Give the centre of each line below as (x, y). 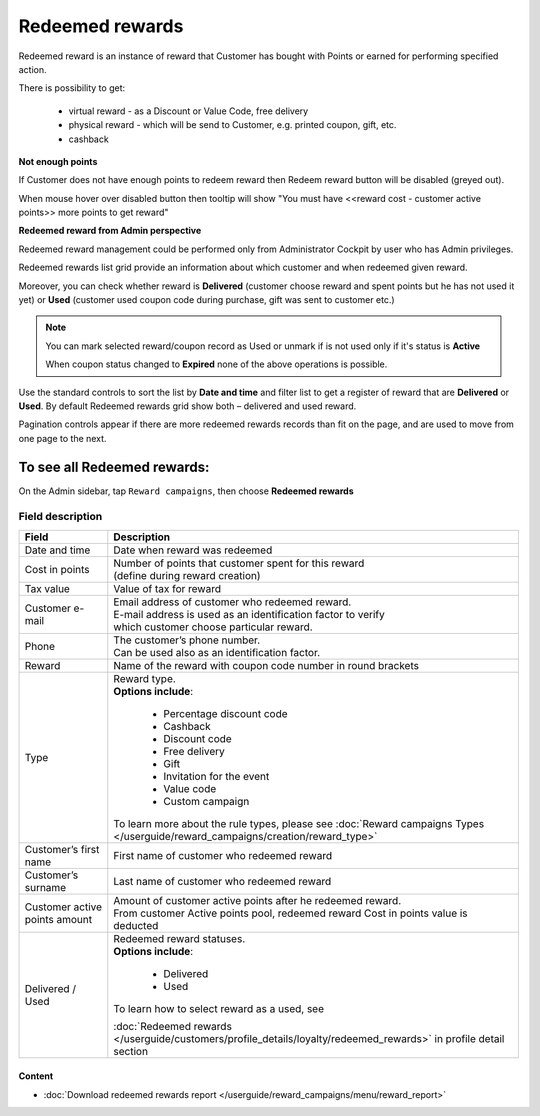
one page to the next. (62, 438)
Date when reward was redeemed (193, 550)
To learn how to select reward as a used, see (219, 1008)
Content (36, 1076)
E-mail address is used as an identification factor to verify (249, 614)
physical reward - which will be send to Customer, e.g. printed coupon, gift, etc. (232, 125)
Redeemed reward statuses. (179, 938)
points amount (58, 919)
